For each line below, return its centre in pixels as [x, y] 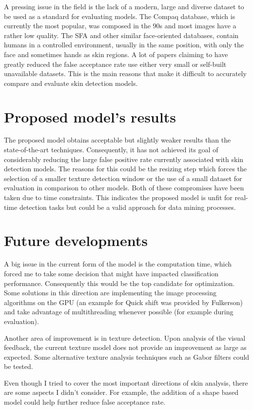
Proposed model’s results [90, 116]
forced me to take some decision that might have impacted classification [111, 273]
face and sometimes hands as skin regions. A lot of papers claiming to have [116, 54]
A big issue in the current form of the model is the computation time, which [118, 264]
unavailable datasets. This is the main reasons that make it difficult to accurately [125, 73]
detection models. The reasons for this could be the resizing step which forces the [126, 169]
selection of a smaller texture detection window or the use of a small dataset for [123, 178]
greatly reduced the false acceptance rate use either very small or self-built [115, 64]
